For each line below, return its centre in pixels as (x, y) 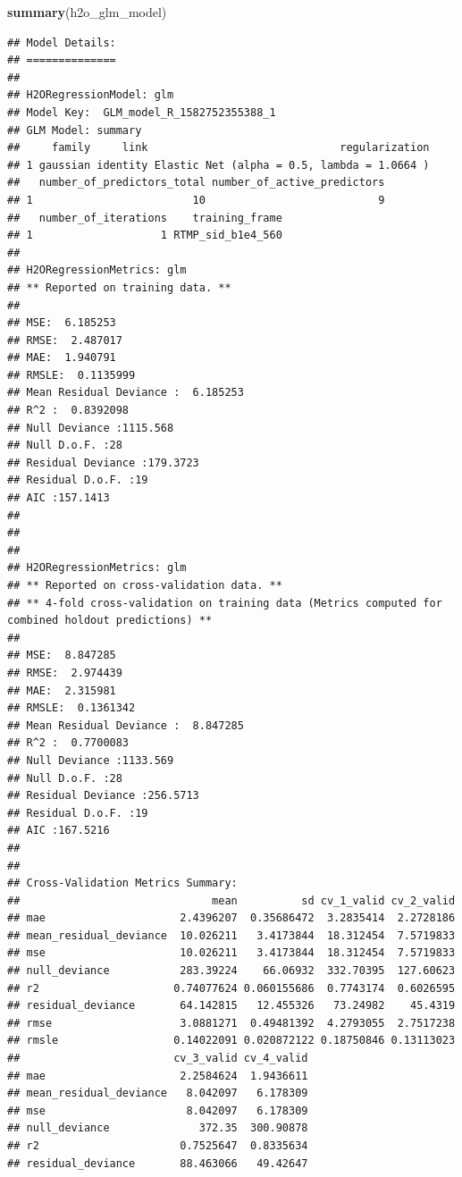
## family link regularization (218, 148)
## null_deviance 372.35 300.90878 (158, 1128)
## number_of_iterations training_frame (145, 218)
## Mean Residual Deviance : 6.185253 (126, 393)
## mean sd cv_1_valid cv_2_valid (231, 900)
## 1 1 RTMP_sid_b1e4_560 (145, 235)
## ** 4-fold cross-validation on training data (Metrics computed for (225, 603)
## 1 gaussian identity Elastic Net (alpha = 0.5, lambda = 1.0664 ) (218, 165)
